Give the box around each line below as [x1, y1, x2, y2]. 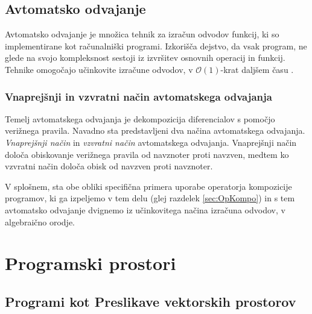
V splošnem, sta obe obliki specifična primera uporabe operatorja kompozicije [5, 180, 292, 192]
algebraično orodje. [5, 215, 75, 228]
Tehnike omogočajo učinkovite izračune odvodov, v [5, 63, 193, 75]
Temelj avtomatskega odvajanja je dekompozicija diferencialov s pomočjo [5, 112, 275, 125]
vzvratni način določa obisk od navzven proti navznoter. [5, 160, 213, 172]
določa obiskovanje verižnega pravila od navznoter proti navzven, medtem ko [5, 148, 289, 160]
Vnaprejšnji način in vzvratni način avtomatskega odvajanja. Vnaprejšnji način [5, 136, 297, 148]
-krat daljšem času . [220, 63, 294, 75]
